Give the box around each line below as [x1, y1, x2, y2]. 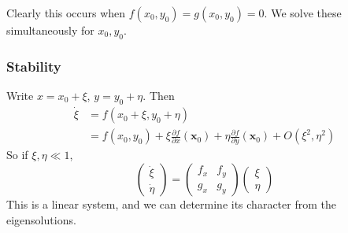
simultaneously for [6, 22, 94, 38]
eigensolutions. [6, 211, 76, 227]
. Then [143, 87, 175, 104]
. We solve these [264, 5, 342, 20]
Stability [6, 56, 61, 76]
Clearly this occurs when [6, 5, 126, 20]
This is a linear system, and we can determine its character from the [6, 196, 336, 212]
